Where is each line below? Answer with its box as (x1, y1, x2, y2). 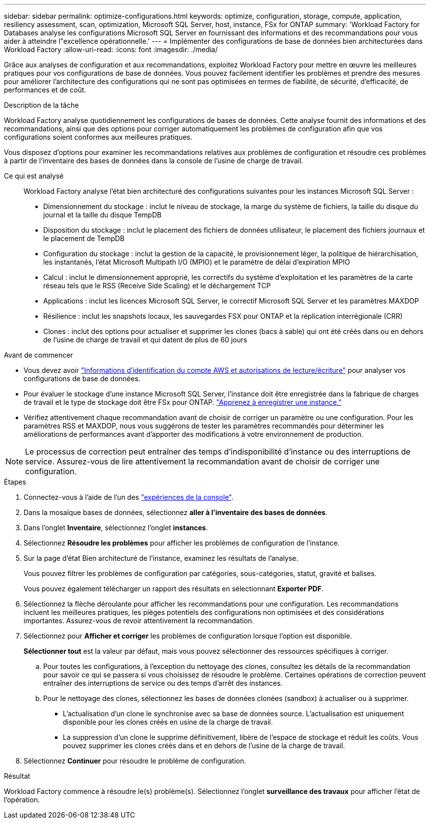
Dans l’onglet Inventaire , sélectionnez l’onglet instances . (24, 523, 208, 532)
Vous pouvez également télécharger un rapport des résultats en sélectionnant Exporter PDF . (24, 584, 323, 593)
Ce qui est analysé (4, 172, 64, 180)
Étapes (4, 478, 27, 486)
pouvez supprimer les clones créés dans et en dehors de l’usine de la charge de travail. (63, 741, 345, 750)
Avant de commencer (4, 351, 73, 359)
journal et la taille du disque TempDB (43, 211, 161, 219)
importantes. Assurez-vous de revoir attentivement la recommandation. (24, 616, 254, 625)
